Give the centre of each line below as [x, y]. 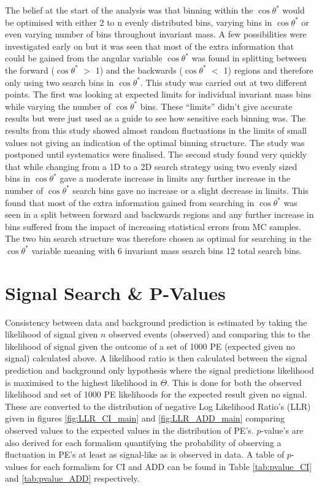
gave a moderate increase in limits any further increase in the [175, 178]
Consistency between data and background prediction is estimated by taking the [156, 322]
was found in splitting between [249, 58]
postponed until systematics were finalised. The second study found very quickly [156, 154]
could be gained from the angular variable [84, 58]
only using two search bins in [60, 82]
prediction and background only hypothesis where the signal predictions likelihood [159, 370]
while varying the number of [58, 106]
